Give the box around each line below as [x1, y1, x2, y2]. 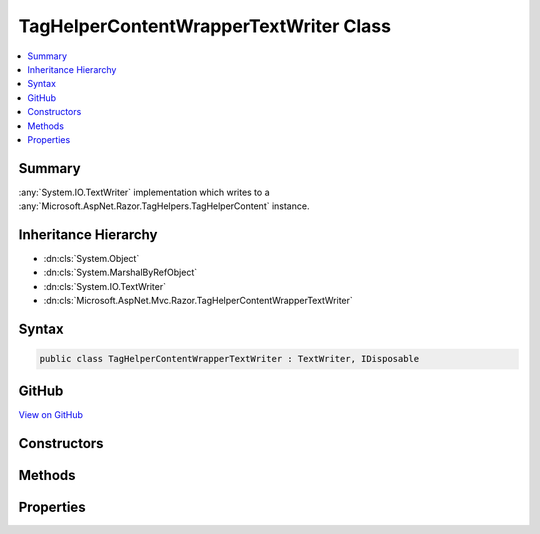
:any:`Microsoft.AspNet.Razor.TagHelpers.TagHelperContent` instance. [18, 200, 310, 212]
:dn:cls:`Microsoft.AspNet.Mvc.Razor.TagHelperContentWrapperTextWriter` [43, 295, 354, 307]
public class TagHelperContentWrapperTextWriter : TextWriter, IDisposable [39, 353, 420, 365]
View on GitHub [18, 408, 84, 420]
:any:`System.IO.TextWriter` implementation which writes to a [18, 186, 270, 198]
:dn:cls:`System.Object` [43, 253, 140, 265]
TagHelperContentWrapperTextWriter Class [18, 15, 392, 37]
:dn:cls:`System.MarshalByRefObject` [43, 266, 198, 279]
